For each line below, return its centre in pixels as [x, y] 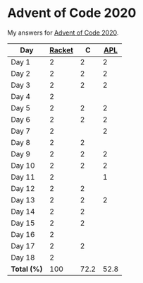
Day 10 [23, 166]
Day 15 [23, 223]
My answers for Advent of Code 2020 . [63, 33]
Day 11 [23, 177]
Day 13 [23, 200]
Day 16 [23, 234]
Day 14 [23, 212]
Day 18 [23, 258]
